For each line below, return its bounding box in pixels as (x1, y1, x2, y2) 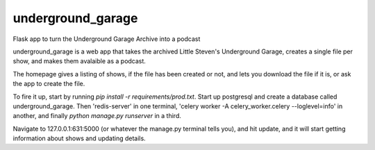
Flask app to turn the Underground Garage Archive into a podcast (12, 35, 201, 43)
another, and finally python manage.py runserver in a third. (12, 112, 182, 120)
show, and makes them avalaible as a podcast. (12, 57, 146, 65)
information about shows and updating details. (12, 134, 146, 142)
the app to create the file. (12, 80, 85, 88)
